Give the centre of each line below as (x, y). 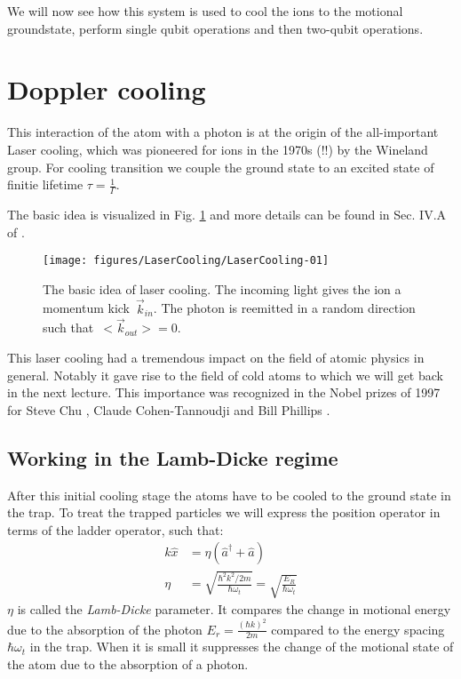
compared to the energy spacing (358, 629)
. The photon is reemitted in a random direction (284, 308)
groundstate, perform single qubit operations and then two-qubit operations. (215, 28)
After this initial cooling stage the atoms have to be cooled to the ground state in (229, 495)
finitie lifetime (45, 184)
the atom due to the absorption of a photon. (128, 664)
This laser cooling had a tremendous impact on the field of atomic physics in (216, 357)
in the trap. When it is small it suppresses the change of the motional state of (242, 647)
